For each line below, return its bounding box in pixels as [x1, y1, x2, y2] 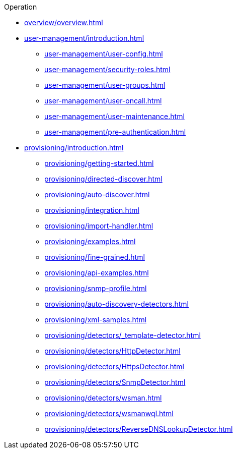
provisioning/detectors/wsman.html [44, 393, 162, 402]
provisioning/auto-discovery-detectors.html [44, 300, 189, 308]
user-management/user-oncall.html [44, 96, 162, 105]
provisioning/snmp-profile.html [44, 284, 147, 293]
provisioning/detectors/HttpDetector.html [44, 347, 181, 355]
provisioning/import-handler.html [44, 221, 153, 230]
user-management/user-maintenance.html [44, 112, 185, 121]
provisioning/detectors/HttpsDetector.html [44, 362, 184, 371]
